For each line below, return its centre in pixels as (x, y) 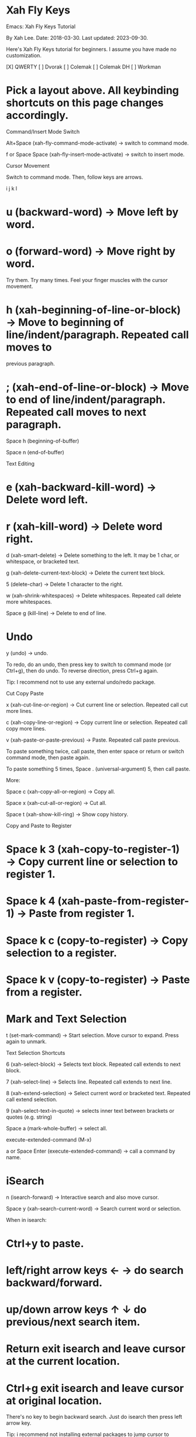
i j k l (12, 188)
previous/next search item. (73, 1322)
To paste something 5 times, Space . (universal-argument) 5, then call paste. (98, 769)
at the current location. (63, 1361)
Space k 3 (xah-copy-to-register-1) (93, 849)
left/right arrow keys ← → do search (95, 1270)
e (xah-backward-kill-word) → (81, 488)
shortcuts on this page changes (85, 103)
